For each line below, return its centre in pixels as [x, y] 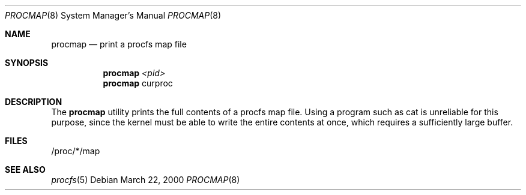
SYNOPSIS [27, 63]
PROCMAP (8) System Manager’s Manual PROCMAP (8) [113, 15]
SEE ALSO [25, 169]
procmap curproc [138, 83]
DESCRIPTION [34, 102]
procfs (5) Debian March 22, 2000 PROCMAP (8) [146, 180]
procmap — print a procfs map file [119, 44]
